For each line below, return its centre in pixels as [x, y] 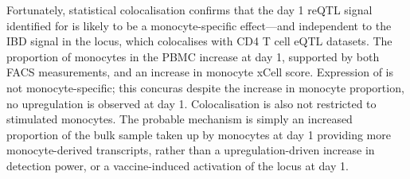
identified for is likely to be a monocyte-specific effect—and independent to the [199, 25]
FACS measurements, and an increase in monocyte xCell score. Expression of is [200, 72]
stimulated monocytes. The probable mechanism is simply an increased [180, 119]
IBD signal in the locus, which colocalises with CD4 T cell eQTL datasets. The [199, 41]
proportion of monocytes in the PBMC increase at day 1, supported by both [193, 56]
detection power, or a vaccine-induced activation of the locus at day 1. [178, 165]
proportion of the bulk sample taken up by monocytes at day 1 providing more [199, 134]
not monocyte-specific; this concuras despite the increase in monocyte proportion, [205, 87]
